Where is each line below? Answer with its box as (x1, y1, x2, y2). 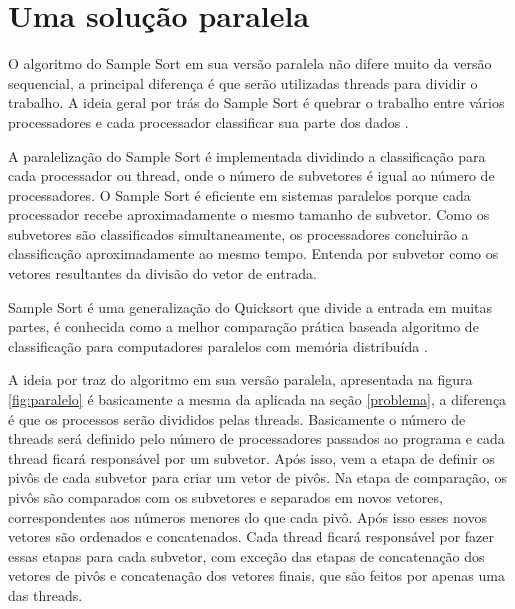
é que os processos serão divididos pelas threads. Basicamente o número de (8, 408, 466, 429)
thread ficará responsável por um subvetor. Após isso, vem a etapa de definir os (8, 447, 495, 468)
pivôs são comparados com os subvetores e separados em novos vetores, (8, 487, 443, 507)
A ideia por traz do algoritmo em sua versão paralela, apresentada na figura (8, 369, 473, 390)
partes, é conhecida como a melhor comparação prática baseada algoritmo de (8, 316, 479, 337)
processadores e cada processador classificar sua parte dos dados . (8, 111, 409, 132)
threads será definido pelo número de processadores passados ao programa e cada (8, 428, 505, 449)
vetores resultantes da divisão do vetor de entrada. (8, 263, 317, 284)
